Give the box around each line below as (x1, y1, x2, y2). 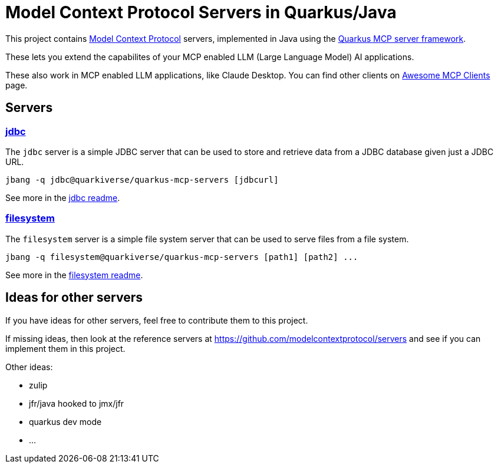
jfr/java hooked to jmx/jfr (29, 398, 124, 408)
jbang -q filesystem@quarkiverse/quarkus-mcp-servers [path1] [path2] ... (5, 252, 358, 262)
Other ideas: (5, 361, 53, 372)
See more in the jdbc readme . (5, 192, 120, 203)
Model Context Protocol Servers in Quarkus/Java (5, 2, 397, 22)
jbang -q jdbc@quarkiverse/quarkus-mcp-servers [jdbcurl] (5, 174, 279, 184)
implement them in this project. (5, 343, 126, 354)
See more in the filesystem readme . (5, 269, 143, 280)
